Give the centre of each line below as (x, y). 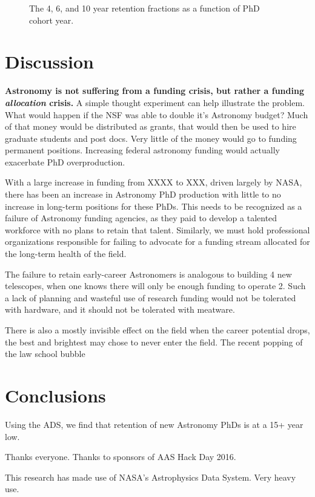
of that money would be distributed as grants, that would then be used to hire (151, 126)
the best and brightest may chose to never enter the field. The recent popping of (154, 342)
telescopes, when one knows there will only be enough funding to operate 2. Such (155, 286)
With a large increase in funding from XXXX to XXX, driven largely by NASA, (154, 182)
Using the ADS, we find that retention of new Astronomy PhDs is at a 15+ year (154, 424)
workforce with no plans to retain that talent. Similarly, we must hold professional (157, 229)
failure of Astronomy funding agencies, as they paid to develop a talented (141, 218)
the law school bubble (45, 354)
